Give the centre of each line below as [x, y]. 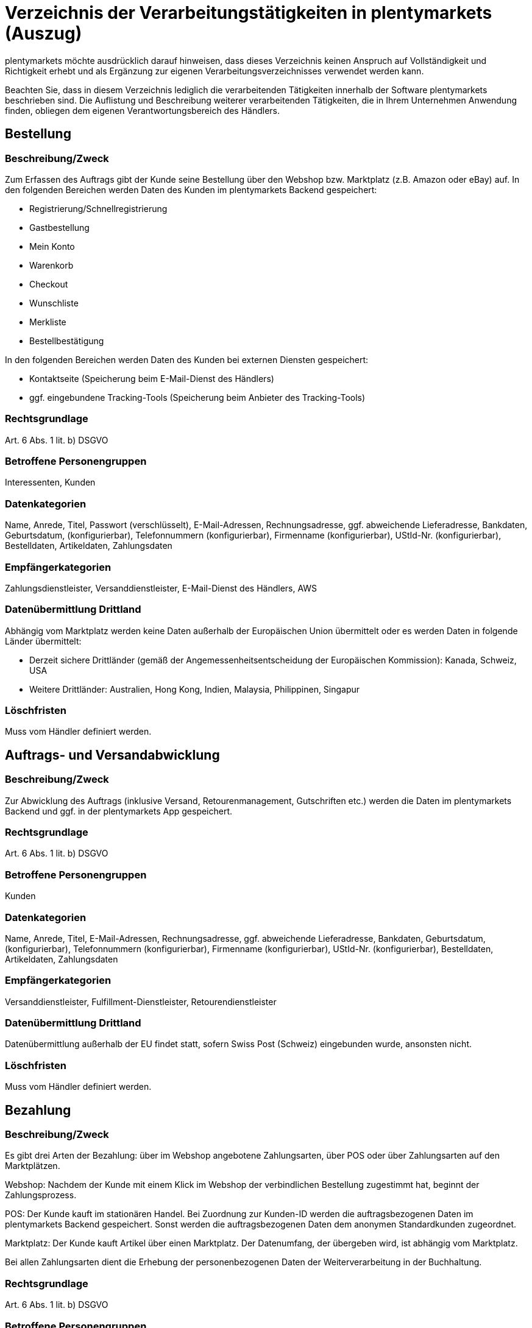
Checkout [49, 284]
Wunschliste [54, 303]
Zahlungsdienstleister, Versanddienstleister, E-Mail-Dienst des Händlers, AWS [161, 588]
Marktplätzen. [33, 1166]
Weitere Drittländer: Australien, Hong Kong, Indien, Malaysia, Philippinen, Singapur [195, 689]
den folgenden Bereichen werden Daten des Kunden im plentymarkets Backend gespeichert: [191, 189]
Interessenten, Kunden [50, 482]
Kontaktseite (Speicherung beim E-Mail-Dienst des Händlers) [152, 378]
